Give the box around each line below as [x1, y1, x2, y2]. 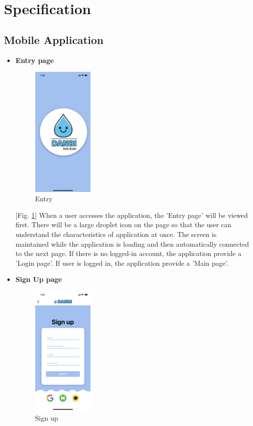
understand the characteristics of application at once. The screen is [15, 229, 217, 239]
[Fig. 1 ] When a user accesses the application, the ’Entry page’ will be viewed [15, 210, 248, 220]
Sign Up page [15, 274, 62, 284]
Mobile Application [4, 32, 104, 47]
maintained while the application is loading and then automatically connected [15, 238, 249, 249]
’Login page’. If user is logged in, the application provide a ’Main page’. [15, 257, 229, 268]
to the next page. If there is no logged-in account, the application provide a [15, 248, 242, 258]
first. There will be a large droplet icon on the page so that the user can [15, 219, 231, 230]
